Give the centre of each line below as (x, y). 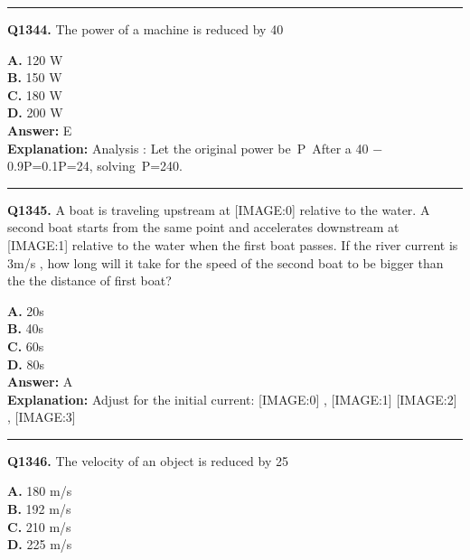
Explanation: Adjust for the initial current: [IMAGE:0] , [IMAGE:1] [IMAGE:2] (232, 399)
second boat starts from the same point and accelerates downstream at (203, 227)
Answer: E (40, 130)
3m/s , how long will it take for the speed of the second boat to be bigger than (226, 262)
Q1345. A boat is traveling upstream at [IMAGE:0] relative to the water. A (219, 209)
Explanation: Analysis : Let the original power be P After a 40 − (195, 148)
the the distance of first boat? (89, 280)
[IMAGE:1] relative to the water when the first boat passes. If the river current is (233, 244)
